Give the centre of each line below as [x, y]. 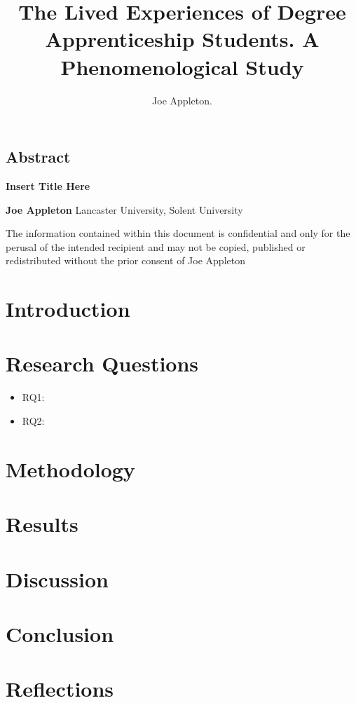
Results [42, 524]
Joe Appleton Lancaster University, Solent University [124, 209]
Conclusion [60, 633]
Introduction [68, 309]
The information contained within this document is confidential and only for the [178, 233]
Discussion [57, 579]
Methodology [70, 469]
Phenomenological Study [182, 66]
